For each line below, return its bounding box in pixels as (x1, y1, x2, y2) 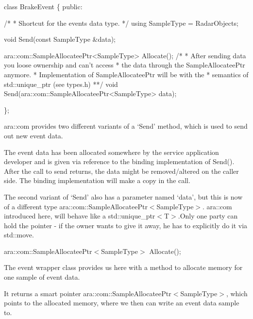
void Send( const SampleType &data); (4, 34, 116, 44)
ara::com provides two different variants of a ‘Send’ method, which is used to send (4, 121, 248, 131)
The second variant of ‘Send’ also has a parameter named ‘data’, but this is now (4, 191, 243, 201)
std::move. (4, 230, 34, 240)
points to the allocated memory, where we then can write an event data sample (4, 298, 239, 308)
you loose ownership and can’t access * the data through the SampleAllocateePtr (4, 60, 245, 70)
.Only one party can (178, 211, 238, 221)
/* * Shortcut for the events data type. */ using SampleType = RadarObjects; (4, 17, 238, 28)
